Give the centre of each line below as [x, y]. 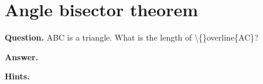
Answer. [22, 56]
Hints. [17, 76]
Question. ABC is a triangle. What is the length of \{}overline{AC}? [131, 37]
